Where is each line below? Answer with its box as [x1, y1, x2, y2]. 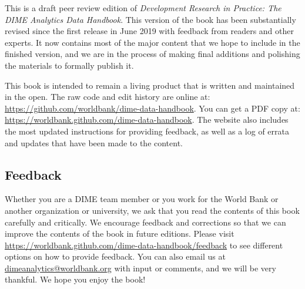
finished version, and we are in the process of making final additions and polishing [5, 48, 300, 60]
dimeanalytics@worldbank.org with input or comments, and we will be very [5, 261, 276, 274]
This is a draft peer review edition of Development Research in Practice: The [5, 2, 281, 14]
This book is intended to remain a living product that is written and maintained [5, 79, 295, 91]
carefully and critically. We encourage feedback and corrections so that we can [5, 216, 286, 228]
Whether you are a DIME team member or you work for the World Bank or [5, 193, 279, 205]
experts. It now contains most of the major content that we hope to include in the [5, 36, 300, 48]
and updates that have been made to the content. [5, 136, 183, 149]
